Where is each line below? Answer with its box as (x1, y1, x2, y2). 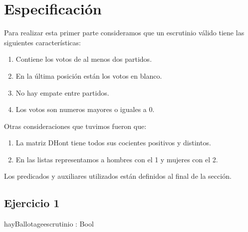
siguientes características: (4, 37, 81, 47)
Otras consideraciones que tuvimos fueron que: (4, 120, 147, 131)
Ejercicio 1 (4, 195, 60, 211)
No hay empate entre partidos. (15, 87, 109, 98)
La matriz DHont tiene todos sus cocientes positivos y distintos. (15, 137, 211, 148)
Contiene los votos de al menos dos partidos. (15, 54, 152, 64)
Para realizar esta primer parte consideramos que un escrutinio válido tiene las (4, 27, 245, 38)
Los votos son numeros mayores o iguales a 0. (15, 104, 155, 115)
